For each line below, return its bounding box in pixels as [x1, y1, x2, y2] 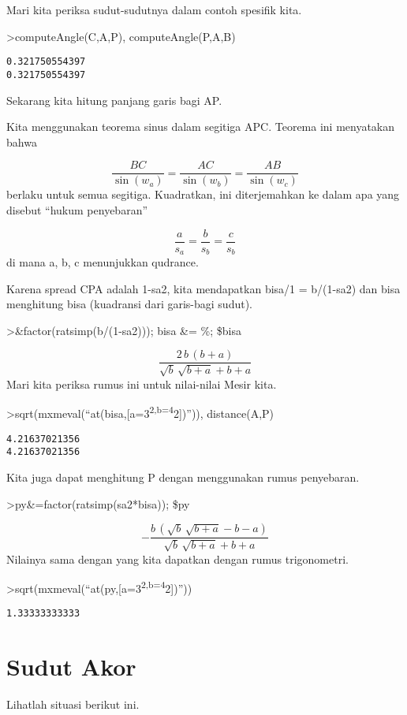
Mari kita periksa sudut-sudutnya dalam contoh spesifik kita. [6, 2, 302, 17]
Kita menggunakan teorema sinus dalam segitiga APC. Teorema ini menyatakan [6, 118, 395, 135]
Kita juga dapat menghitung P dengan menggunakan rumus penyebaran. [6, 469, 360, 486]
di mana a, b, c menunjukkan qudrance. [6, 254, 199, 270]
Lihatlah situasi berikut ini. [6, 696, 140, 713]
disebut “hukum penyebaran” [6, 201, 148, 218]
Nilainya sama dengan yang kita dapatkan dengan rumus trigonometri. [6, 550, 349, 567]
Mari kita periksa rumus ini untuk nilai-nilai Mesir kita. [6, 375, 277, 392]
